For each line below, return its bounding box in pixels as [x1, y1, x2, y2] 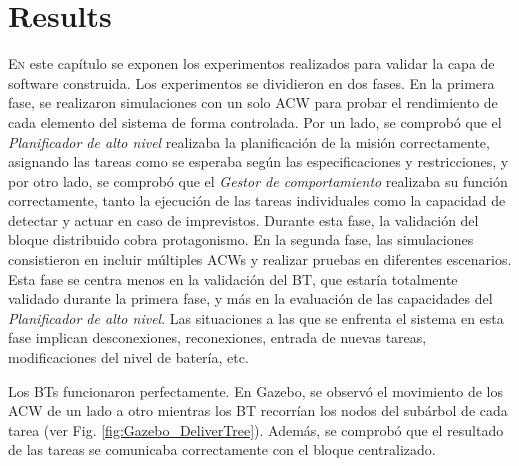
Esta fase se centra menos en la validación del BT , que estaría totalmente [8, 268, 458, 289]
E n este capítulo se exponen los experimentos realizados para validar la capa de [8, 53, 495, 74]
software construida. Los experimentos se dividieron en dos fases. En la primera [8, 72, 495, 93]
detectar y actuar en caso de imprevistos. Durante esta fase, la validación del [8, 209, 479, 230]
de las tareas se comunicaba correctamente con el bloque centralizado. [8, 439, 436, 460]
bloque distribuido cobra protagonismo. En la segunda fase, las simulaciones [8, 229, 474, 250]
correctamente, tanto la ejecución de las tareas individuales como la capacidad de [8, 190, 506, 211]
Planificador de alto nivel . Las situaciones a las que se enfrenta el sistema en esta [8, 307, 504, 328]
